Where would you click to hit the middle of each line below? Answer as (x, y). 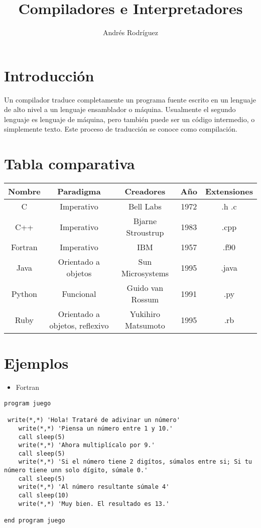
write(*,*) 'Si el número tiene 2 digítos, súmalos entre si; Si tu (135, 462)
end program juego (35, 521)
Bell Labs (145, 206)
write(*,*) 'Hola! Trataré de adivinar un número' (94, 420)
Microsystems (145, 273)
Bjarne (145, 221)
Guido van (145, 288)
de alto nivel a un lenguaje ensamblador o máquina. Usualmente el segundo (120, 109)
